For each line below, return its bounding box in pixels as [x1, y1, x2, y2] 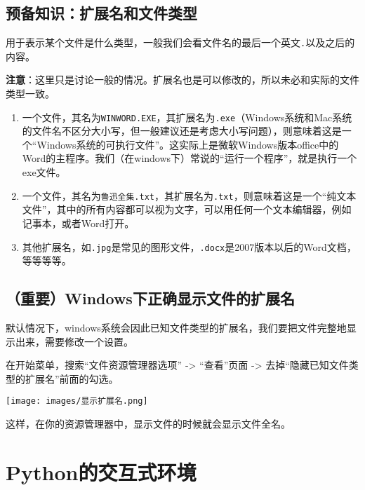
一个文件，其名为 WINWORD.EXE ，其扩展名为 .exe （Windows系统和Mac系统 [22, 109, 352, 124]
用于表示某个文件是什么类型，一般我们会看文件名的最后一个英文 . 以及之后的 [6, 35, 355, 50]
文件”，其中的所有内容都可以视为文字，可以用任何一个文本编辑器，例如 [22, 202, 352, 217]
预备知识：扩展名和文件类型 [6, 2, 197, 24]
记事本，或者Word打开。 [22, 215, 135, 230]
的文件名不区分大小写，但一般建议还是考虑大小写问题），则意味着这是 [22, 123, 342, 138]
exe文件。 [22, 165, 66, 179]
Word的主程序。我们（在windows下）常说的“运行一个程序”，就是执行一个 [22, 151, 357, 165]
